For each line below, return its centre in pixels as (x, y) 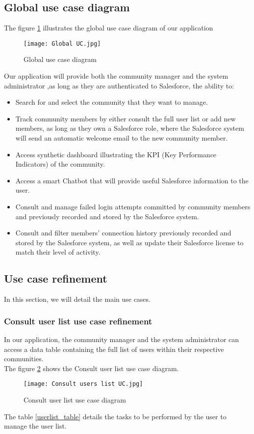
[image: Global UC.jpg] (62, 43)
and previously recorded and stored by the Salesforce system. (107, 216)
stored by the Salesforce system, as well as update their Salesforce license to (129, 242)
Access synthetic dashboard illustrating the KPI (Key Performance (116, 154)
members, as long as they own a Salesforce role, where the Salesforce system (130, 128)
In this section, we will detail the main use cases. (77, 299)
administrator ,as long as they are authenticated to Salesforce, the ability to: (119, 85)
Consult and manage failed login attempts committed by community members (133, 206)
